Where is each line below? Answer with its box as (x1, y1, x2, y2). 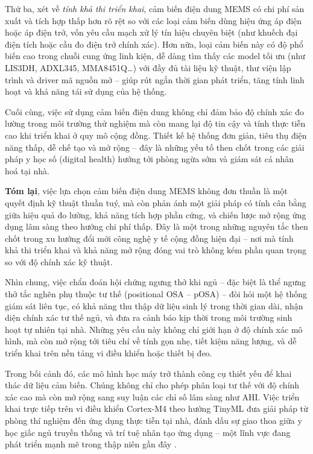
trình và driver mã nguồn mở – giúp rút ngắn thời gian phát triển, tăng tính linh (5, 73, 305, 86)
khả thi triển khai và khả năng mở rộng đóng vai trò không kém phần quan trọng (5, 244, 306, 256)
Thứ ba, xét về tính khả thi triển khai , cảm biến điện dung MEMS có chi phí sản (5, 2, 305, 14)
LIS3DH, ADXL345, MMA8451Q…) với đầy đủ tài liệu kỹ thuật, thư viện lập (5, 61, 291, 74)
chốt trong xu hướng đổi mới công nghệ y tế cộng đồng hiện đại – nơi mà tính (5, 232, 294, 244)
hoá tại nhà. (5, 164, 49, 177)
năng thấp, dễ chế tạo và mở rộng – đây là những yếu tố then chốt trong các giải (5, 140, 305, 153)
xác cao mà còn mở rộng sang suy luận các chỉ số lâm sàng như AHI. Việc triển (5, 390, 300, 403)
